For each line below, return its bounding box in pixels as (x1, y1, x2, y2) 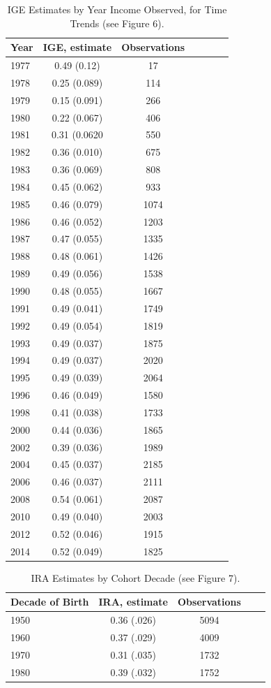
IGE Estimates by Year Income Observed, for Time (7, 2, 227, 16)
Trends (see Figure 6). (70, 15, 164, 30)
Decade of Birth (10, 594, 89, 609)
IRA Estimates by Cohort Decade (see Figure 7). (31, 570, 240, 585)
